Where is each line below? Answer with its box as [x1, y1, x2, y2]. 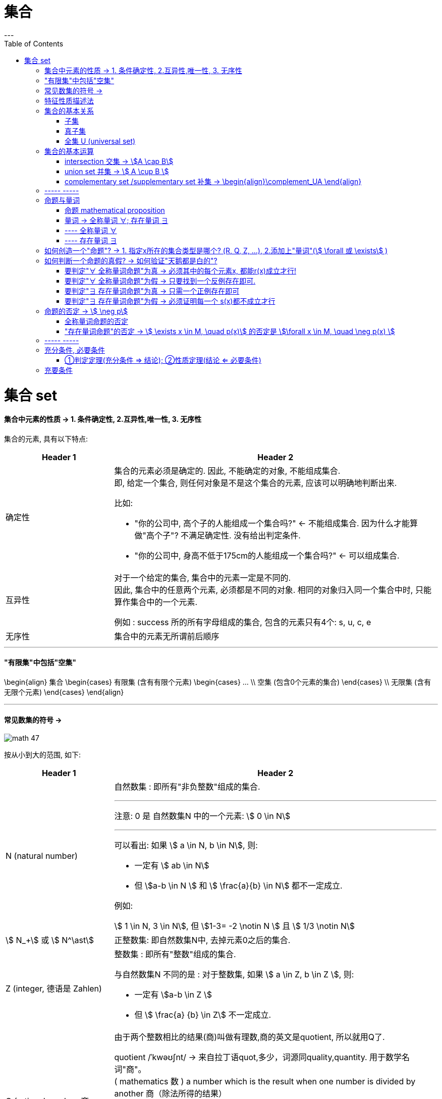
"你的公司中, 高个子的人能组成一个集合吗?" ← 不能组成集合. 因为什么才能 [134, 518, 410, 528]
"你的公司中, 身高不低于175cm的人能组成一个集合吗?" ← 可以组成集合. [134, 550, 400, 561]
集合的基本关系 [44, 106, 94, 115]
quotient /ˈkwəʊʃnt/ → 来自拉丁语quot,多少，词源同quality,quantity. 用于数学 [114, 1052, 402, 1063]
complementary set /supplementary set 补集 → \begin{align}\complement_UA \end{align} [65, 177, 362, 186]
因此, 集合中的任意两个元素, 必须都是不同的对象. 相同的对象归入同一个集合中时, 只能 [114, 584, 431, 595]
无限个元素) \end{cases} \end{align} [4, 688, 124, 697]
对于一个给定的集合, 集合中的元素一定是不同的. [114, 572, 291, 583]
